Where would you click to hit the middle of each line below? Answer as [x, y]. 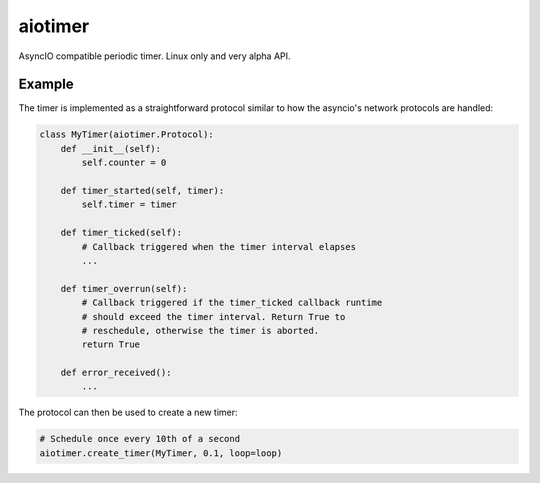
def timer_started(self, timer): [142, 190]
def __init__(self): [111, 148]
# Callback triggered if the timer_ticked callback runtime [232, 303]
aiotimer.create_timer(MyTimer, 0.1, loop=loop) [161, 453]
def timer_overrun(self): [124, 288]
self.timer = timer [129, 204]
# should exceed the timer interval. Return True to [213, 316]
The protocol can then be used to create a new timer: [128, 412]
